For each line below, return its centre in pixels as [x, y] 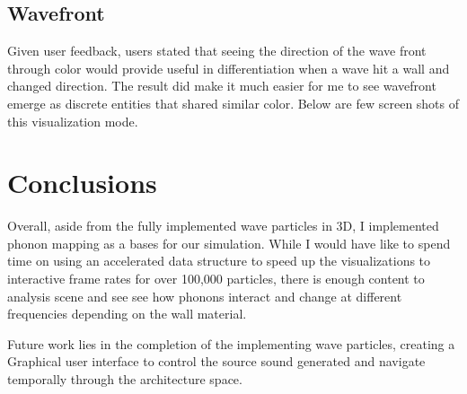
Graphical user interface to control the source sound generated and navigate [216, 361]
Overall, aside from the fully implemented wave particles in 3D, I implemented [223, 226]
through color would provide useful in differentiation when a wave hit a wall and [229, 68]
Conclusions [82, 183]
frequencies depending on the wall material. [127, 314]
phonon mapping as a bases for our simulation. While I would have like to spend [229, 243]
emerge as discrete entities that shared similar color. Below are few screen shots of [233, 103]
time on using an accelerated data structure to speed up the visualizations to [219, 261]
